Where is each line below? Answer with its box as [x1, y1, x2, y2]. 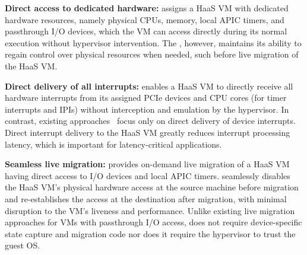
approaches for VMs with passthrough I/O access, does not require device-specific [5, 216, 302, 228]
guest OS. [5, 239, 40, 251]
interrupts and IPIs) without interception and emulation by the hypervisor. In [5, 103, 289, 115]
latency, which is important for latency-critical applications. [5, 138, 222, 150]
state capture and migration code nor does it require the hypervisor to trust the [5, 227, 296, 240]
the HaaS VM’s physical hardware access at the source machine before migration [5, 181, 299, 193]
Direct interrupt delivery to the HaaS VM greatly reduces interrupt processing [5, 126, 290, 138]
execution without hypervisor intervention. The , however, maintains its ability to [5, 36, 302, 49]
